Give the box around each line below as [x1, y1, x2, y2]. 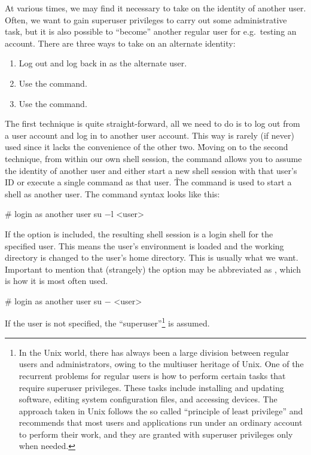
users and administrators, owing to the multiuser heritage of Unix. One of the [19, 358, 304, 370]
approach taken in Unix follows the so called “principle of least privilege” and [19, 404, 303, 417]
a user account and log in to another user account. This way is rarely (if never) [5, 129, 294, 141]
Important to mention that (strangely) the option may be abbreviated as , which [5, 262, 301, 275]
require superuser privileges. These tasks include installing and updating [19, 381, 284, 393]
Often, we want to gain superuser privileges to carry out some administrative [5, 13, 287, 26]
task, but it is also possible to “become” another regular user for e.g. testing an [5, 25, 297, 38]
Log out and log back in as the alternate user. [19, 57, 187, 69]
